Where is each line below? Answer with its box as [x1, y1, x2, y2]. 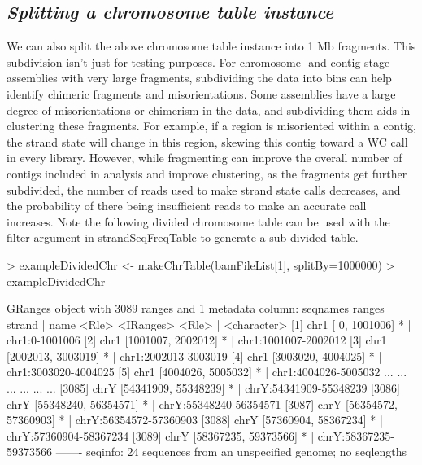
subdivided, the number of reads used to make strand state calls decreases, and [7, 181, 401, 198]
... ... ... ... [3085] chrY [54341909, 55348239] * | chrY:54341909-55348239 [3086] [7, 379, 400, 397]
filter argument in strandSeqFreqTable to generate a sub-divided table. [7, 229, 359, 246]
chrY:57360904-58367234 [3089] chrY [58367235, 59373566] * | [7, 427, 315, 444]
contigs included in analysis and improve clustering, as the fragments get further [7, 165, 407, 182]
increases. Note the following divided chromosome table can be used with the [7, 213, 390, 230]
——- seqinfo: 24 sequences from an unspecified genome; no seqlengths [55, 443, 407, 460]
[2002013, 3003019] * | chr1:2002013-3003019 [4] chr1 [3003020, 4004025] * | [7, 347, 382, 364]
